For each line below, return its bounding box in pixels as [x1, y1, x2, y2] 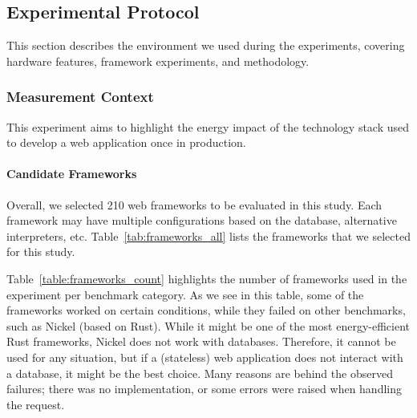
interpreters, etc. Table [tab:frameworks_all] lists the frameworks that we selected [6, 227, 411, 244]
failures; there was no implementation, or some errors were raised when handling [6, 380, 403, 397]
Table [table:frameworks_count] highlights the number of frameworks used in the [6, 270, 407, 286]
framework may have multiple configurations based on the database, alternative [6, 212, 397, 229]
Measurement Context [6, 87, 154, 107]
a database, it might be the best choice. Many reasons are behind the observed [6, 364, 393, 381]
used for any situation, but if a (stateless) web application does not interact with [6, 348, 403, 365]
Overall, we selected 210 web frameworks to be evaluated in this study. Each [6, 196, 383, 213]
